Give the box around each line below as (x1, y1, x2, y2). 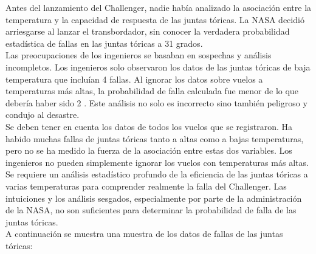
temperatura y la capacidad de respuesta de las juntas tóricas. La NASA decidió (5, 13, 304, 26)
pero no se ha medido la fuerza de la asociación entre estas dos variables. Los (5, 144, 292, 157)
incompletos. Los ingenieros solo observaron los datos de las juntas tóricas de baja (5, 60, 311, 73)
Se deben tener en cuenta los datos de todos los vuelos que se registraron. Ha (5, 120, 292, 132)
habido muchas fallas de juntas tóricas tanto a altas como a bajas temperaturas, (5, 132, 304, 145)
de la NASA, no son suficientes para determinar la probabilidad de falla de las (5, 204, 297, 216)
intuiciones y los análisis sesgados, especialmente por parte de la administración (5, 191, 302, 204)
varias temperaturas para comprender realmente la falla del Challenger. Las (5, 179, 287, 192)
